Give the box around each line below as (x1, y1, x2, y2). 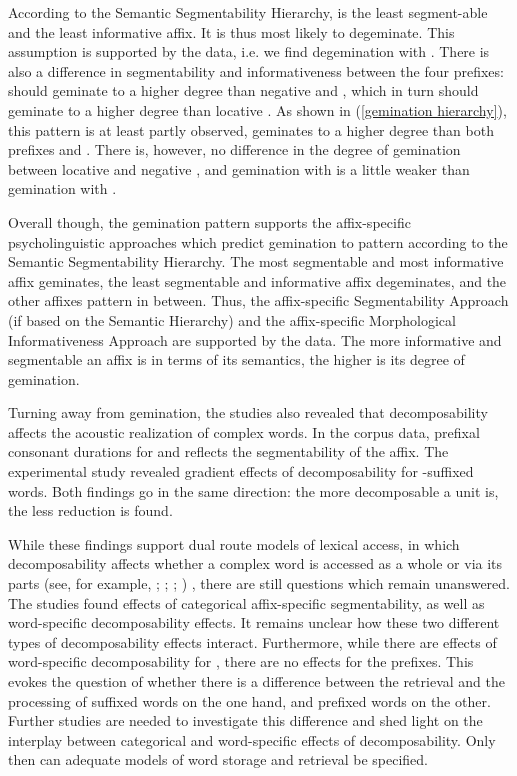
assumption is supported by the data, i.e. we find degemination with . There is (8, 41, 490, 62)
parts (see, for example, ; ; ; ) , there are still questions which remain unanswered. (8, 573, 510, 594)
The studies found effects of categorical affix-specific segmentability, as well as (8, 592, 485, 613)
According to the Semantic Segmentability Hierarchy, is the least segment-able (8, 2, 488, 22)
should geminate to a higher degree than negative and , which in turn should (8, 80, 479, 101)
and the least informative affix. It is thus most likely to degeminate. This (8, 21, 455, 42)
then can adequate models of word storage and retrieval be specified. (8, 749, 428, 770)
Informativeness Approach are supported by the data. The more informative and (8, 329, 502, 350)
